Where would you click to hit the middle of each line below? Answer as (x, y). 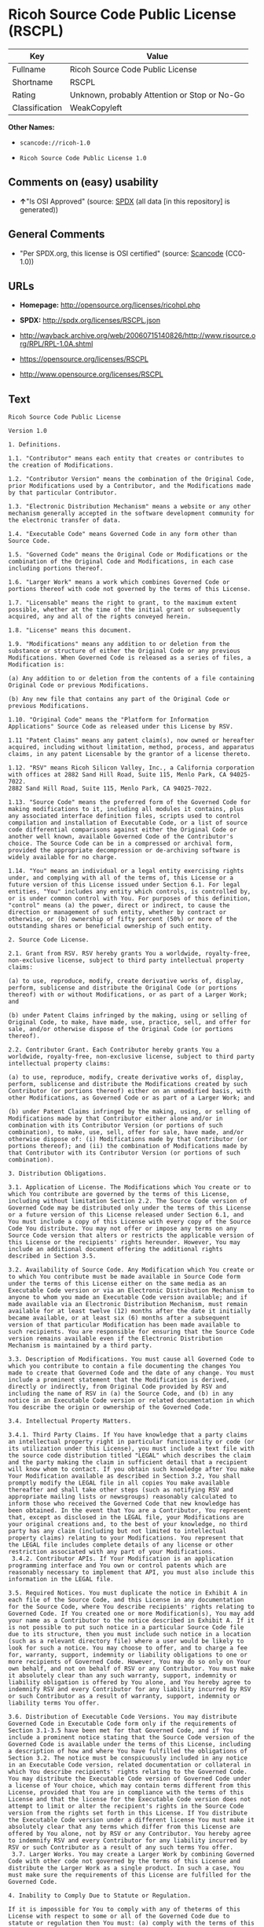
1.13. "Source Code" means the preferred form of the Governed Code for (130, 802)
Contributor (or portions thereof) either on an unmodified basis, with (130, 1091)
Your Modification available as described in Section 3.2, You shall (125, 1476)
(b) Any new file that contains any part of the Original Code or (119, 699)
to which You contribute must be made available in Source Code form (125, 1277)
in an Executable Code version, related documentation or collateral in (130, 1765)
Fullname (29, 69)
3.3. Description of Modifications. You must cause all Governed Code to (132, 1360)
